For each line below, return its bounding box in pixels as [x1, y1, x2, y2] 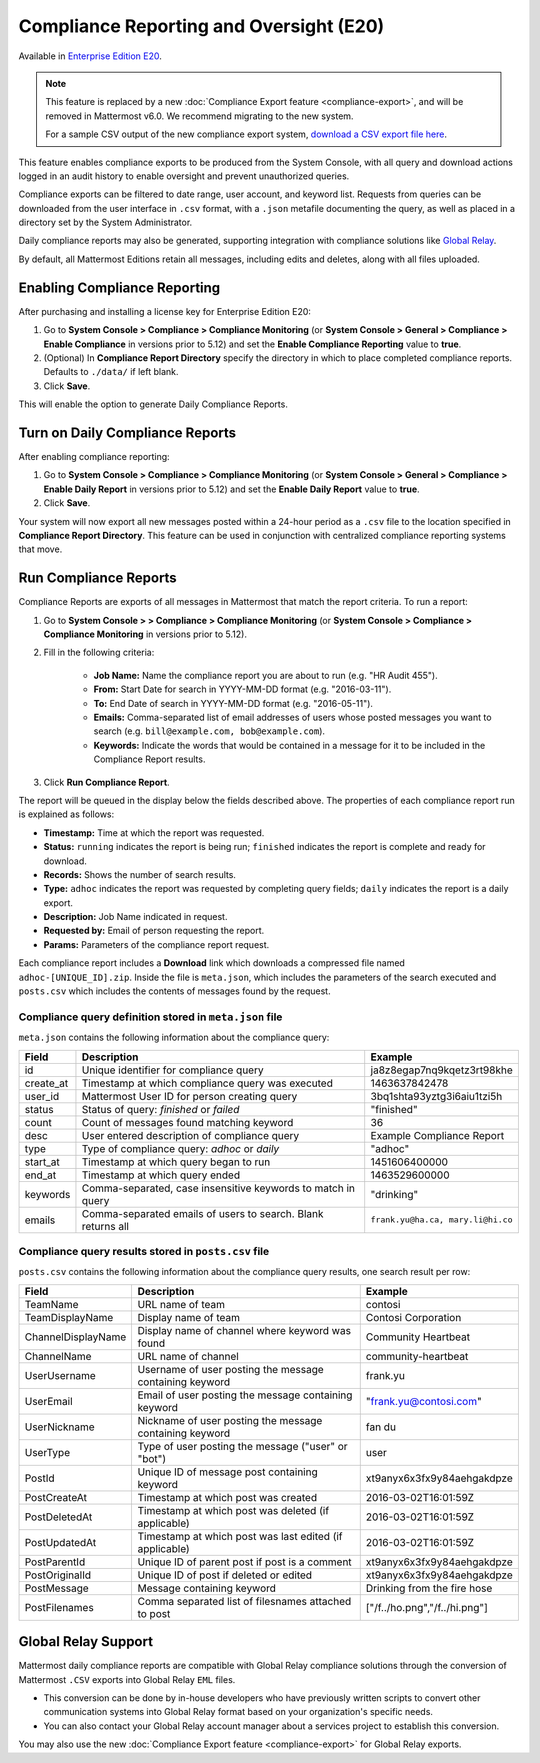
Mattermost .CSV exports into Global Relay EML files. [18, 1673, 236, 1685]
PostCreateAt [24, 1490, 87, 1504]
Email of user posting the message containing [137, 1388, 353, 1402]
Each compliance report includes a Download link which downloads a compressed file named [18, 957, 405, 969]
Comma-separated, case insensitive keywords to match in [81, 1181, 355, 1195]
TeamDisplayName [24, 1310, 114, 1324]
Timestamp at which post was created [137, 1490, 318, 1504]
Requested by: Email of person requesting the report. [43, 925, 265, 937]
